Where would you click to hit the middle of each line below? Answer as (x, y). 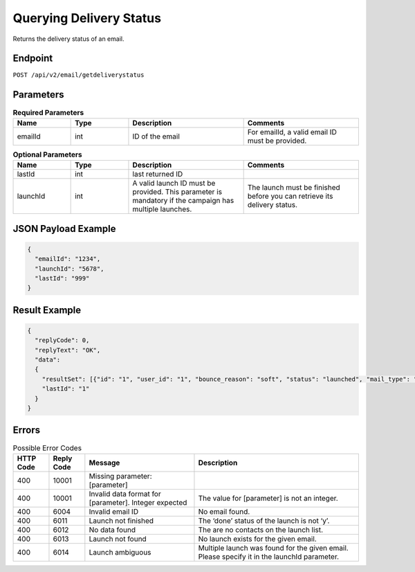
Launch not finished (121, 521)
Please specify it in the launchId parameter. (268, 556)
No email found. (224, 511)
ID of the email (156, 136)
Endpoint (33, 59)
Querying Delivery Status (87, 18)
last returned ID (158, 175)
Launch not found (118, 539)
